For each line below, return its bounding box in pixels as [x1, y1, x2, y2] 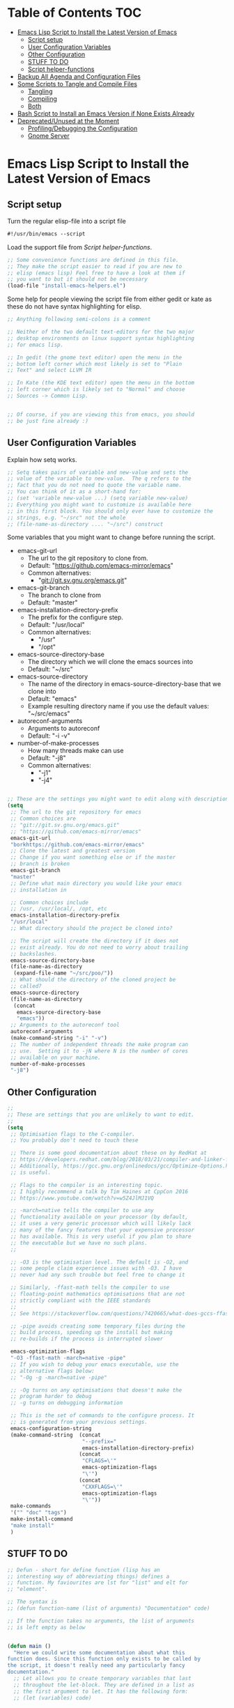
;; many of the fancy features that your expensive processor [10, 1227, 195, 1234]
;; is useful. [10, 1169, 52, 1176]
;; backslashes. [10, 950, 58, 957]
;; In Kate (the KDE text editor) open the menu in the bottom [7, 380, 195, 387]
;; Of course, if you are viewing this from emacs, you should [7, 411, 195, 418]
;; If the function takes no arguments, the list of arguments [7, 1617, 195, 1624]
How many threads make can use [27, 747, 124, 755]
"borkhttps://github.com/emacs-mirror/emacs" [10, 841, 145, 848]
